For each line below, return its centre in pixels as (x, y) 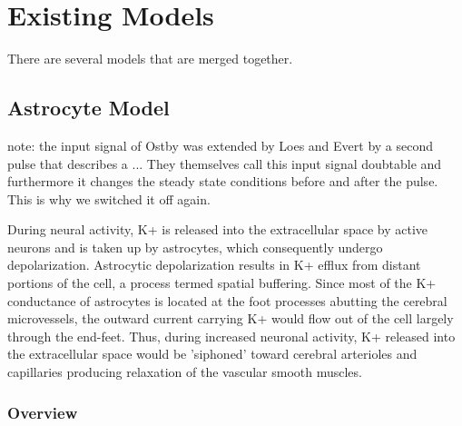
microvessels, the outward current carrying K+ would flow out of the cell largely (231, 318)
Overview (43, 412)
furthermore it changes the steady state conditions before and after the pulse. (223, 181)
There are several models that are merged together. (150, 59)
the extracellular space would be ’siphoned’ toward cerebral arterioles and (212, 354)
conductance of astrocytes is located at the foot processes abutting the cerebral (227, 300)
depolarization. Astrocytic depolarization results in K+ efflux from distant (214, 265)
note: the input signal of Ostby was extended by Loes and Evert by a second (221, 145)
